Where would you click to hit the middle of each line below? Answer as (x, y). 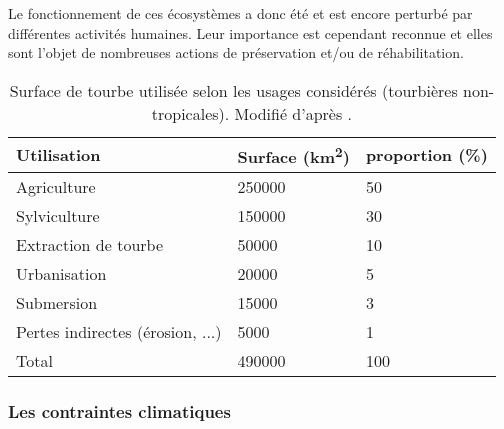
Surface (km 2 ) (293, 155)
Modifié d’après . (293, 113)
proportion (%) (426, 155)
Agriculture (56, 187)
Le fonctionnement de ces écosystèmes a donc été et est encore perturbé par (240, 13)
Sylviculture (58, 216)
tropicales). (190, 113)
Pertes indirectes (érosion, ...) (119, 332)
